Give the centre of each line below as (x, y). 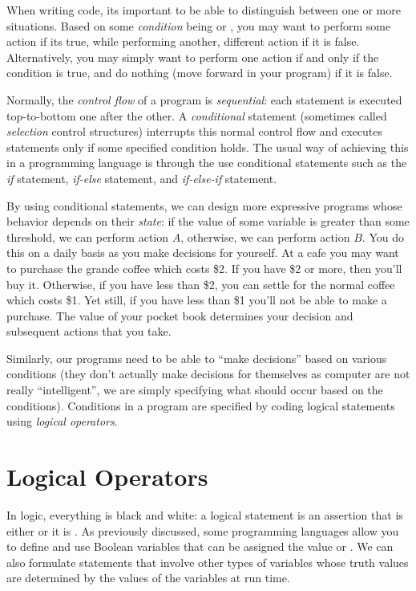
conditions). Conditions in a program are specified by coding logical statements (201, 405)
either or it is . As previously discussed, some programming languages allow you (203, 530)
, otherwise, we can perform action (265, 236)
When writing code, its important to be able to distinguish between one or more (204, 10)
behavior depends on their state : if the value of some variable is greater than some (208, 221)
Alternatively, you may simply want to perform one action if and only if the (193, 57)
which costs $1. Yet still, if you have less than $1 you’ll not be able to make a (197, 300)
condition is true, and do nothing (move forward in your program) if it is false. (200, 73)
